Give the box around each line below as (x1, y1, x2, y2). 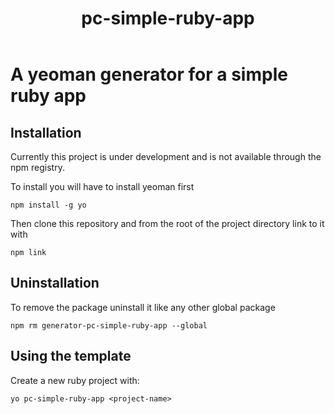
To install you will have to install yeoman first (10, 181, 195, 192)
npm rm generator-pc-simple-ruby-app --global (10, 320, 208, 331)
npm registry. (10, 162, 65, 173)
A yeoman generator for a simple (10, 63, 288, 86)
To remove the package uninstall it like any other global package (10, 301, 276, 313)
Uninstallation (10, 275, 100, 292)
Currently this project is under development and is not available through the (10, 151, 322, 162)
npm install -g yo (10, 200, 87, 210)
